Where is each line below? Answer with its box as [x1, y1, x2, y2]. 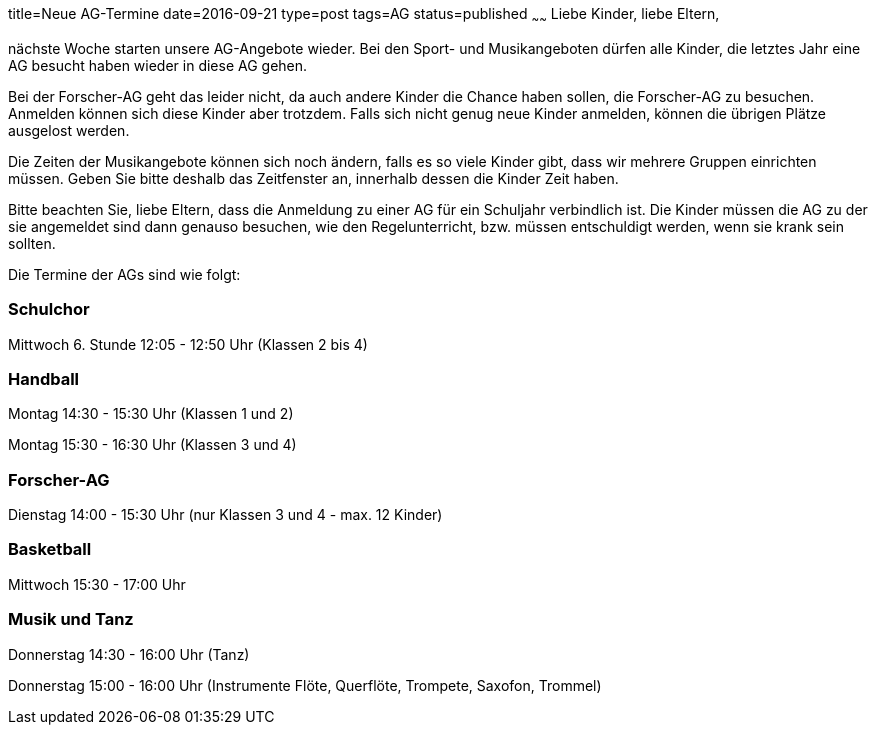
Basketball [8, 539, 92, 560]
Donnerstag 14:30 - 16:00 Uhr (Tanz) [8, 645, 250, 663]
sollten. [8, 234, 56, 252]
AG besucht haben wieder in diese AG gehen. [8, 56, 308, 74]
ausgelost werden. [8, 121, 130, 139]
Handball [8, 368, 80, 389]
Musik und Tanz [8, 609, 134, 630]
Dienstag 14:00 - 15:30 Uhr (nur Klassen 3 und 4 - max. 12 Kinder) [8, 506, 443, 524]
